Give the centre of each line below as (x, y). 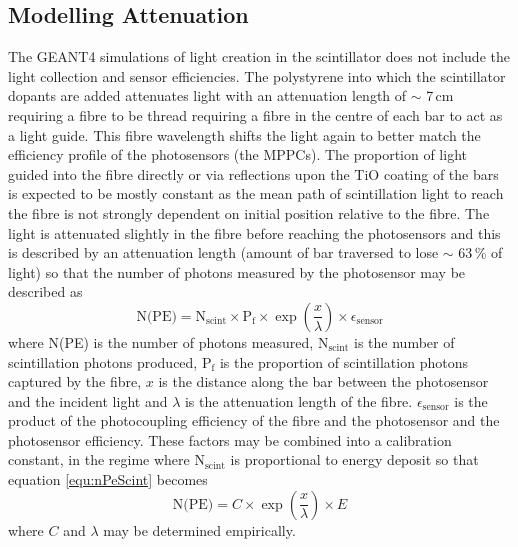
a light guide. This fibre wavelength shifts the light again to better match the (244, 134)
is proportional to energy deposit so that (354, 459)
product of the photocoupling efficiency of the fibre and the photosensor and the (254, 420)
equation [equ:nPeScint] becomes (108, 479)
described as (45, 291)
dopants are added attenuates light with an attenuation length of (207, 95)
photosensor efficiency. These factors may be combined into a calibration (230, 439)
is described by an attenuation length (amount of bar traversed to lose (223, 252)
